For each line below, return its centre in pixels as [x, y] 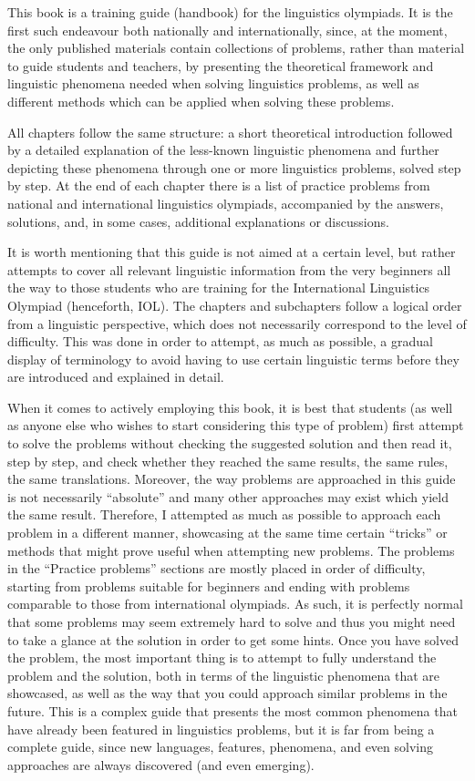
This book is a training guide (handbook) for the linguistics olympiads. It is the [230, 12]
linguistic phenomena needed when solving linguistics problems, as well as [213, 83]
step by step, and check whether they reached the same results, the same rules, [228, 461]
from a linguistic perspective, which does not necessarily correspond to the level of [237, 323]
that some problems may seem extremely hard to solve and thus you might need [232, 622]
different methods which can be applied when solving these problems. [201, 101]
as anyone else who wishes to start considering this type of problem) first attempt [236, 425]
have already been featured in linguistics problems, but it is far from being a [221, 729]
